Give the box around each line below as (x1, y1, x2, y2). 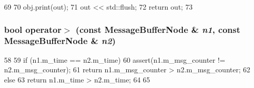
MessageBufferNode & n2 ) (4, 34, 116, 47)
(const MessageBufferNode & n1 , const (76, 23, 240, 35)
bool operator (4, 23, 62, 35)
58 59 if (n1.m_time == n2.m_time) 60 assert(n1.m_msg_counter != (4, 54, 225, 65)
